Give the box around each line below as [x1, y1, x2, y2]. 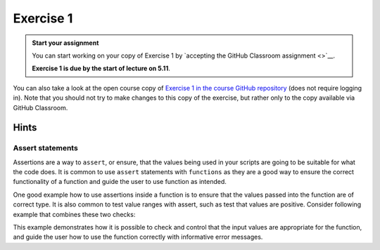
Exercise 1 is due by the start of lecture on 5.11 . [32, 64, 170, 73]
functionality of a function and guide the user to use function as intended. [13, 178, 227, 186]
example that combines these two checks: [13, 210, 136, 218]
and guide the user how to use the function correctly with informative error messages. [13, 232, 263, 242]
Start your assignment [32, 39, 99, 47]
